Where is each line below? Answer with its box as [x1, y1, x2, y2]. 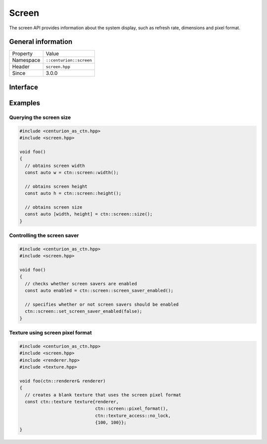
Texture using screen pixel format [9, 330, 92, 336]
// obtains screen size [25, 204, 83, 210]
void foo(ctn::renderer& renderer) [19, 378, 106, 384]
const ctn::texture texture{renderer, [25, 399, 119, 405]
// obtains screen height [25, 183, 88, 189]
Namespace [12, 57, 41, 64]
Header [12, 63, 30, 70]
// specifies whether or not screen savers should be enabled [25, 301, 179, 307]
